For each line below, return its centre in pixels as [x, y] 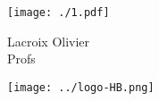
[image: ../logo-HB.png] [81, 87]
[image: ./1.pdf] [59, 13]
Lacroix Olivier [49, 41]
